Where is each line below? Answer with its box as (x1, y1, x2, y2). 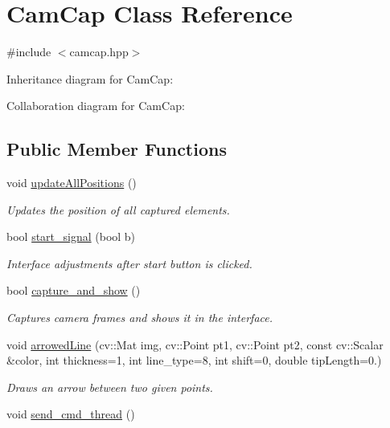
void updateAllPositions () (6, 174, 137, 191)
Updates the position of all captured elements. (6, 201, 230, 218)
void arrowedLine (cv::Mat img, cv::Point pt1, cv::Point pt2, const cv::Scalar (6, 336, 384, 353)
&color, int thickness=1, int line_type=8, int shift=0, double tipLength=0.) (6, 352, 382, 369)
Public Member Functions (6, 137, 227, 161)
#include (6, 43, 51, 60)
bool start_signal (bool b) (6, 228, 136, 245)
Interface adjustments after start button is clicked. (6, 255, 252, 271)
